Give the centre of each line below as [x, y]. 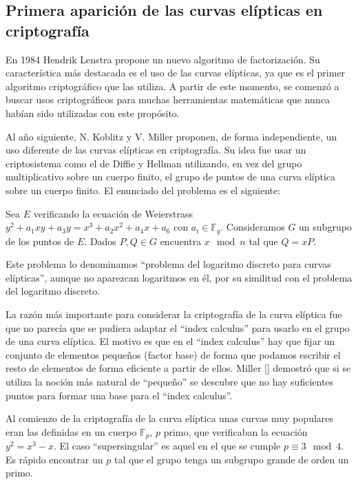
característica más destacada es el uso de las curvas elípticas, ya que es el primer [176, 73]
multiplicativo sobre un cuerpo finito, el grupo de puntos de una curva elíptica [171, 177]
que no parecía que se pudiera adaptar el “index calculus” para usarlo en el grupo [178, 327]
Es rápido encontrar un [54, 459]
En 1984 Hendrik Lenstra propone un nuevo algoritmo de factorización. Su [163, 59]
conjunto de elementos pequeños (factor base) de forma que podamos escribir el [173, 354]
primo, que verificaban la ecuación [235, 431]
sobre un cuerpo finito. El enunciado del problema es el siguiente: [143, 190]
